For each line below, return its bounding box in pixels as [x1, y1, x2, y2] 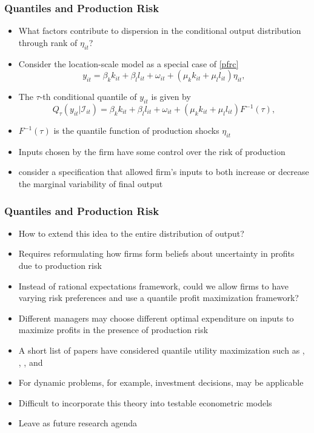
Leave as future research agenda [18, 417, 138, 429]
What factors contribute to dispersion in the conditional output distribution [18, 24, 301, 37]
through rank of [18, 36, 78, 48]
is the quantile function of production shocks [53, 124, 219, 136]
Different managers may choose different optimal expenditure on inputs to [18, 311, 294, 324]
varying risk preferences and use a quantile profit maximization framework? [18, 291, 299, 304]
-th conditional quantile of [39, 90, 137, 103]
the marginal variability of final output [18, 177, 163, 190]
